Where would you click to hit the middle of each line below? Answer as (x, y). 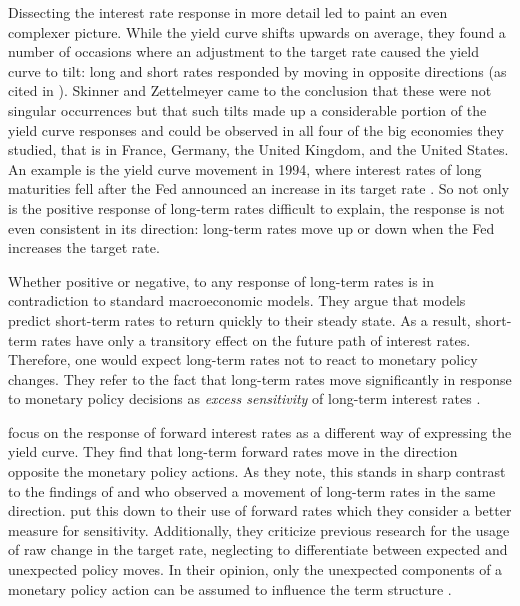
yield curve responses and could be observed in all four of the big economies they (256, 129)
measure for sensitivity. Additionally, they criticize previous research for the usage (259, 529)
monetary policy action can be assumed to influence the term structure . (230, 588)
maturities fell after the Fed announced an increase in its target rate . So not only (259, 188)
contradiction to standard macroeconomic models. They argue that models (237, 300)
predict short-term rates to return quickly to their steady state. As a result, (239, 319)
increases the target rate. (84, 247)
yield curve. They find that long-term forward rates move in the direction (233, 451)
